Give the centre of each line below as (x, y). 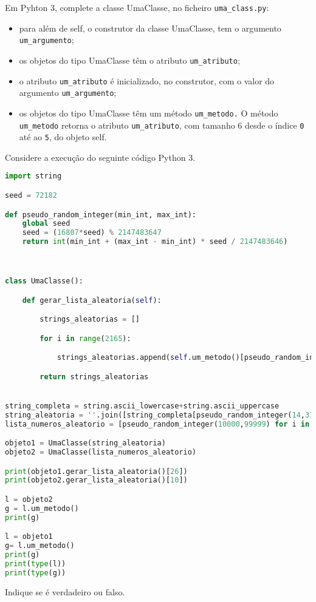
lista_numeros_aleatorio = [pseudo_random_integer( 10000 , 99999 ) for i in (157, 424)
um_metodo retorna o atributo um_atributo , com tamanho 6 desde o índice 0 (162, 125)
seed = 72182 (31, 195)
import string (33, 176)
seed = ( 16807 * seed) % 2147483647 (92, 233)
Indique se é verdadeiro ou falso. (65, 591)
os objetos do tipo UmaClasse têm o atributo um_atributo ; (129, 60)
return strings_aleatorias (94, 377)
